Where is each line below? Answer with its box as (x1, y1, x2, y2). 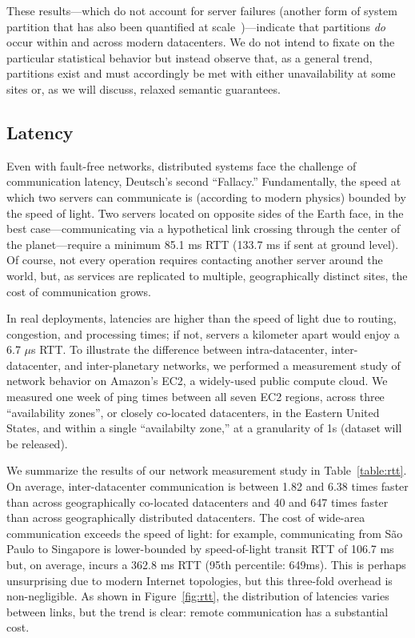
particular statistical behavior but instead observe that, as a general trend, (6, 49, 373, 66)
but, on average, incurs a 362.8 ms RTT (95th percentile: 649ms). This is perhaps (6, 556, 406, 573)
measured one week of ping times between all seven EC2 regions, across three (6, 388, 385, 405)
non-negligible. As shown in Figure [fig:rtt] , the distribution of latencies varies (6, 588, 389, 604)
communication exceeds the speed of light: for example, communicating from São (6, 524, 403, 541)
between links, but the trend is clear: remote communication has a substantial (6, 603, 389, 620)
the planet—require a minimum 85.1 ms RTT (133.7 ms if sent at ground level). (6, 235, 399, 252)
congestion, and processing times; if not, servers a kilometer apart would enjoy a (6, 325, 400, 342)
